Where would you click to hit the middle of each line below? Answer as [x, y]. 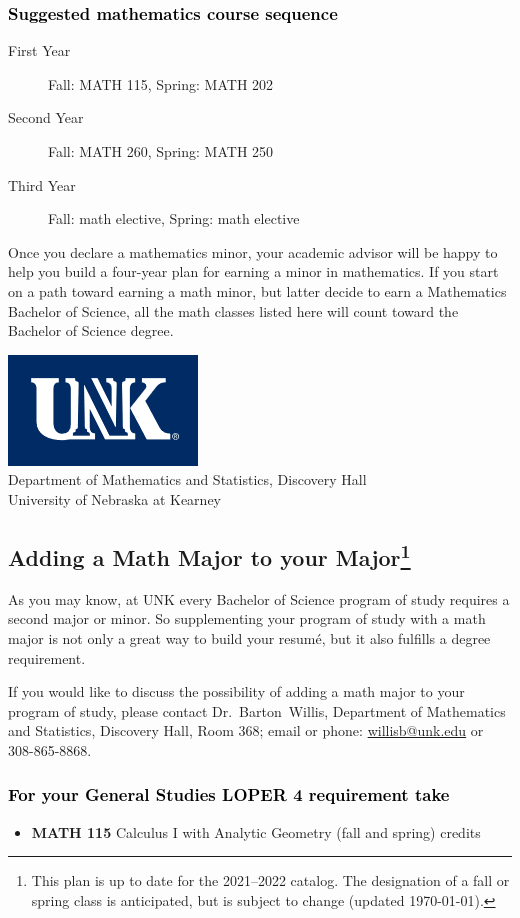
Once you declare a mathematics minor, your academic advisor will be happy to [253, 251]
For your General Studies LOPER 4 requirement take [229, 794]
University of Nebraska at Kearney [114, 498]
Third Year [42, 184]
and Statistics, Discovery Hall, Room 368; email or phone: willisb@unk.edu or [246, 730]
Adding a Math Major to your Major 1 [209, 554]
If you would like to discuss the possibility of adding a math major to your [236, 691]
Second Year [46, 117]
